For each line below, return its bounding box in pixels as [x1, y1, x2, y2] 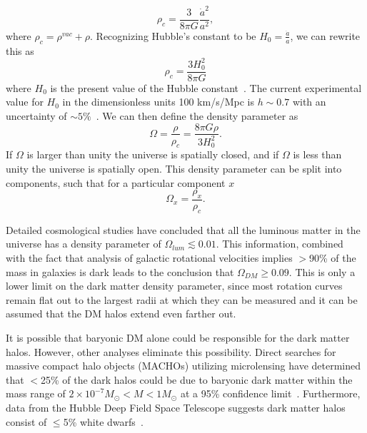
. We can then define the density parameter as [96, 108, 298, 123]
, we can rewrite [290, 28, 361, 43]
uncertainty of [6, 108, 67, 123]
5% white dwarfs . [63, 414, 144, 429]
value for [6, 94, 44, 109]
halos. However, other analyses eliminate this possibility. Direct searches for [6, 344, 336, 359]
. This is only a [288, 264, 356, 279]
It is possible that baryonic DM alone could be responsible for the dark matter [6, 330, 350, 345]
